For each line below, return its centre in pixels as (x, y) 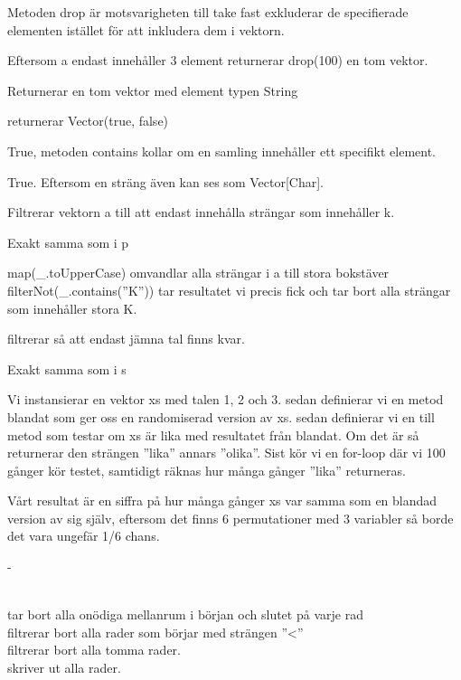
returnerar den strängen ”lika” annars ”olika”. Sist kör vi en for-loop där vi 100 (226, 453)
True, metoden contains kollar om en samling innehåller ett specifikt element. (221, 151)
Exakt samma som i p (68, 242)
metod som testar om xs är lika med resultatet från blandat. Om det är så (213, 434)
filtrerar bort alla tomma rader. (94, 650)
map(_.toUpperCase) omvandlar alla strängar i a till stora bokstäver (198, 273)
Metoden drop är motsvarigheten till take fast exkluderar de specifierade (208, 12)
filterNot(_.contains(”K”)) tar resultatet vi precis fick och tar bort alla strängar (229, 290)
